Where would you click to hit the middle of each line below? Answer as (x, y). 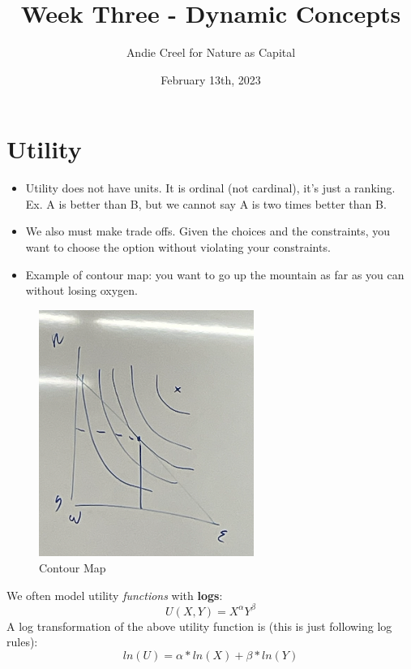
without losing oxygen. (81, 290)
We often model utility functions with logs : (115, 595)
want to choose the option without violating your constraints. (178, 247)
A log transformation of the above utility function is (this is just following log (199, 626)
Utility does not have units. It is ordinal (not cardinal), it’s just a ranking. (210, 188)
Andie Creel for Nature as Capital (211, 52)
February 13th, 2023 (211, 79)
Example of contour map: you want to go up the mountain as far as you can (215, 274)
